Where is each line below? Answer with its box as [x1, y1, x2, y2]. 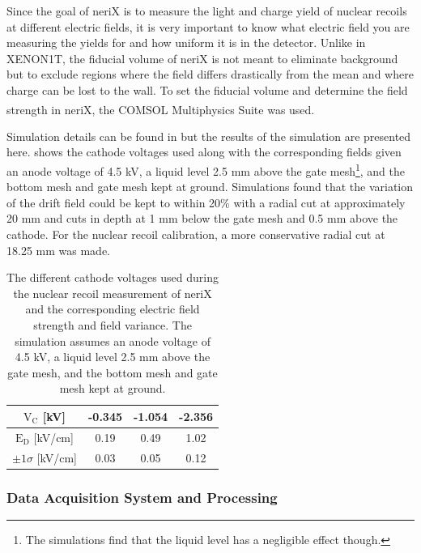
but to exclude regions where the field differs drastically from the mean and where [6, 66, 414, 83]
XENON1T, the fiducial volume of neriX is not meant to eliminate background [6, 49, 398, 66]
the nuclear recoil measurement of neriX [13, 284, 212, 301]
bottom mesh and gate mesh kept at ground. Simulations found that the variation [6, 178, 414, 195]
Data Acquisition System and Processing [6, 487, 278, 507]
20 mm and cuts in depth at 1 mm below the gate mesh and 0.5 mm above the [6, 210, 398, 227]
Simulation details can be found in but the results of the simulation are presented [6, 127, 411, 144]
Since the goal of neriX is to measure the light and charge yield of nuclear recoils [6, 2, 407, 19]
